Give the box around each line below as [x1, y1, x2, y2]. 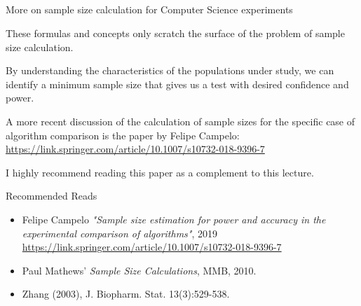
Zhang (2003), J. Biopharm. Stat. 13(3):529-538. [22, 286, 230, 301]
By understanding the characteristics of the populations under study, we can [6, 63, 334, 78]
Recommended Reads [6, 188, 97, 203]
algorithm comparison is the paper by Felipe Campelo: [6, 127, 240, 142]
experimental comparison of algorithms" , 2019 [22, 225, 218, 240]
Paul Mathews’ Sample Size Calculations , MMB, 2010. [22, 263, 257, 277]
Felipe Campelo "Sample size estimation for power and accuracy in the [22, 211, 326, 226]
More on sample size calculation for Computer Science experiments [6, 2, 293, 17]
